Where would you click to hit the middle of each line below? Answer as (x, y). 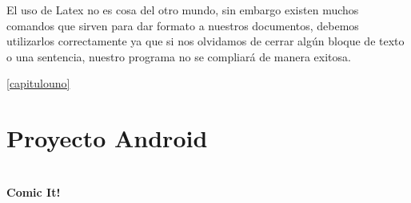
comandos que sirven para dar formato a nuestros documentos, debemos (183, 25)
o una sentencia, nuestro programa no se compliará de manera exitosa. (179, 56)
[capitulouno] (38, 83)
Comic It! (34, 191)
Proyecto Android (107, 138)
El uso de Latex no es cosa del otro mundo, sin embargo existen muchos (183, 10)
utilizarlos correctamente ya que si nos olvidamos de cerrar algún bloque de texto (205, 41)
